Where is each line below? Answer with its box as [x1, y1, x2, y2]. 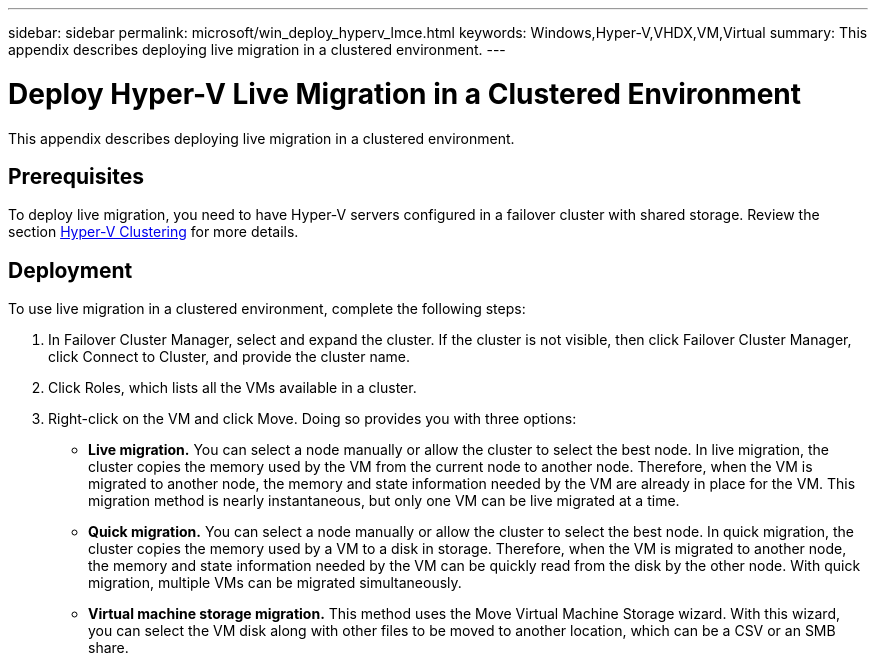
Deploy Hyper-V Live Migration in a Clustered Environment [8, 76, 802, 111]
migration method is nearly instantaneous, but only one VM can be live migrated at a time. [88, 492, 680, 510]
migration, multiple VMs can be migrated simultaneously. [88, 574, 462, 592]
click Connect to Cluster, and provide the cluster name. [48, 348, 410, 366]
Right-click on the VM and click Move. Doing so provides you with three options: [48, 410, 577, 428]
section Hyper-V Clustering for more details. [8, 223, 299, 241]
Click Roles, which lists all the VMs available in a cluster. [48, 379, 417, 397]
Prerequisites [8, 163, 144, 189]
